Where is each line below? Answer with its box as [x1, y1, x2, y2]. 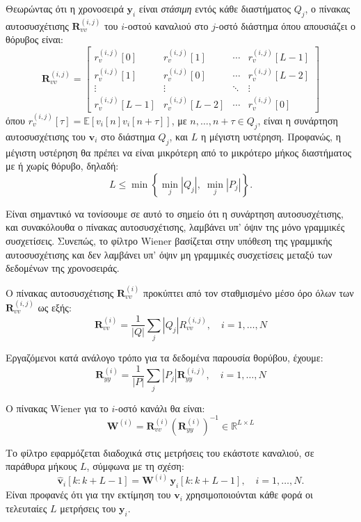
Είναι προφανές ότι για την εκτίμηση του [6, 487, 171, 502]
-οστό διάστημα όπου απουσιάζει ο [216, 18, 355, 33]
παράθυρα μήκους [6, 459, 77, 473]
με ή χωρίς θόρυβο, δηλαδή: [6, 158, 119, 173]
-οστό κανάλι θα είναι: [115, 400, 205, 415]
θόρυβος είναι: [6, 32, 63, 47]
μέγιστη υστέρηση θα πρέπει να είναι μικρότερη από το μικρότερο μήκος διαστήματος [6, 145, 351, 159]
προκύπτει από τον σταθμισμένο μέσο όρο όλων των [143, 285, 354, 300]
